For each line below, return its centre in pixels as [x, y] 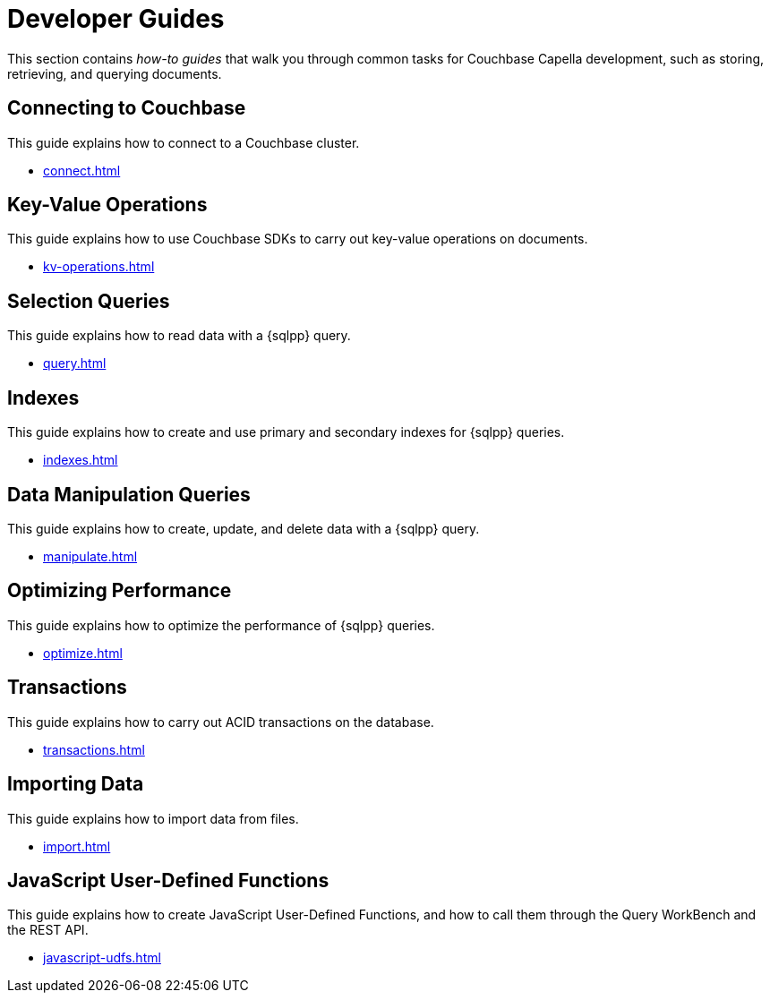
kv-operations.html [99, 267]
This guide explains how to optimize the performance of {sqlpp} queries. [221, 625]
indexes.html [81, 460]
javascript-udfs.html [102, 958]
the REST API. [48, 930]
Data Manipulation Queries [129, 494]
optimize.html [83, 653]
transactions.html [94, 749]
